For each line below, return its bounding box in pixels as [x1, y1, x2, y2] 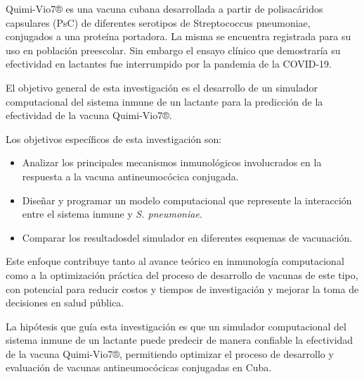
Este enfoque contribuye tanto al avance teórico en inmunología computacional [6, 254, 344, 268]
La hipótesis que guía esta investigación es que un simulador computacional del [6, 318, 346, 333]
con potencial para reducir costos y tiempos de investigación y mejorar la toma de [6, 281, 359, 296]
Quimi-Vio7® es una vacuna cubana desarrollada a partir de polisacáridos [6, 1, 323, 15]
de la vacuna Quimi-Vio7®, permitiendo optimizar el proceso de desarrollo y [6, 346, 334, 361]
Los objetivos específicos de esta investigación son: [6, 131, 222, 146]
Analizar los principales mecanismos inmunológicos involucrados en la [22, 155, 322, 170]
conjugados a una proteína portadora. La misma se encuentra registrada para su [6, 29, 351, 44]
